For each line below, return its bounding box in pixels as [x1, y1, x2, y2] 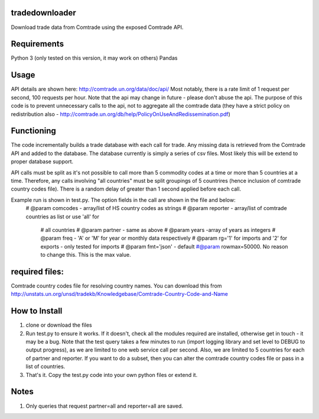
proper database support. [11, 158, 74, 165]
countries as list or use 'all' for [25, 213, 100, 220]
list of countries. [25, 363, 66, 370]
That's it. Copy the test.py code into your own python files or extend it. [25, 371, 198, 378]
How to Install [11, 306, 63, 316]
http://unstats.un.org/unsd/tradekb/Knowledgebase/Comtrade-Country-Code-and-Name [11, 291, 229, 298]
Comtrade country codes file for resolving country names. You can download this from [11, 282, 222, 289]
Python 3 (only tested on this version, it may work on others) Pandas [11, 54, 178, 62]
